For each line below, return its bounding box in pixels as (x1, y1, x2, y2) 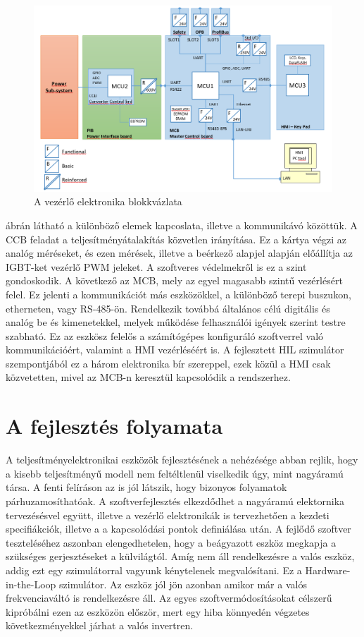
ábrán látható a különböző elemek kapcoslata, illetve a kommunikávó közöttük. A (6, 217, 358, 232)
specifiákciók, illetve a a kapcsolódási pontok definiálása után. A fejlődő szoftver (6, 521, 351, 536)
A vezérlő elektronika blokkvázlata (34, 194, 182, 209)
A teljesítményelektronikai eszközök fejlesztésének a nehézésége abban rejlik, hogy (6, 452, 358, 467)
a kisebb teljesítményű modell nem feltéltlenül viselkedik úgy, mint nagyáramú (6, 466, 344, 480)
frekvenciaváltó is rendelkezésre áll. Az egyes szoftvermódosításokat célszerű (6, 590, 332, 605)
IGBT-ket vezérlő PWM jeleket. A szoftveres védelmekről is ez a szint (6, 259, 307, 274)
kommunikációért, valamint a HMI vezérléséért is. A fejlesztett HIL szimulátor (6, 342, 344, 357)
